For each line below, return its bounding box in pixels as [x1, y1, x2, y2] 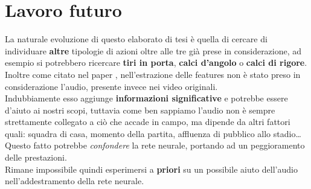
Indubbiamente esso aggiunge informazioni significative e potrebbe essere [5, 92, 288, 104]
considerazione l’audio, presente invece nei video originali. [5, 80, 218, 92]
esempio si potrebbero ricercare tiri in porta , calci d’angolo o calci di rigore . [5, 56, 307, 69]
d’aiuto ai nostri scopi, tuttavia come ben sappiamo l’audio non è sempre [5, 103, 275, 116]
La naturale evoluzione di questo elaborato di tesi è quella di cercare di [5, 33, 268, 45]
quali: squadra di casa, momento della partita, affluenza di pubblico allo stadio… [5, 127, 301, 139]
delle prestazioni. [5, 151, 67, 164]
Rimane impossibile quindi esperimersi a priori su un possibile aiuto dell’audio [5, 162, 298, 175]
